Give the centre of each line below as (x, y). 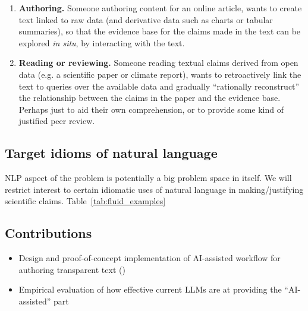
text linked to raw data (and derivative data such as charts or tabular (146, 19)
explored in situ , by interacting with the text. (102, 42)
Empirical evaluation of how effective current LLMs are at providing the (150, 289)
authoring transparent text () (72, 269)
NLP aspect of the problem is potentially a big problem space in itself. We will (148, 178)
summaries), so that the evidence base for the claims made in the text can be (160, 31)
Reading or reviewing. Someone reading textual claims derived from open (158, 63)
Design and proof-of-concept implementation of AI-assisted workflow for (150, 258)
